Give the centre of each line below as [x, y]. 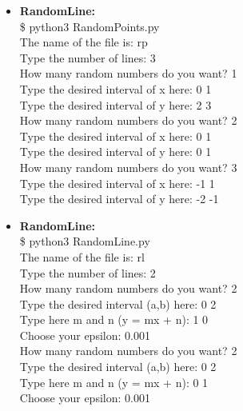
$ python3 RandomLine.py [85, 241]
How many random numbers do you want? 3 [128, 167]
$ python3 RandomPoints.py [90, 26]
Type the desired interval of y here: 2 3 [116, 104]
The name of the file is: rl [82, 256]
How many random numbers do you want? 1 [128, 73]
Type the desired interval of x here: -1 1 [117, 183]
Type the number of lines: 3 [88, 57]
